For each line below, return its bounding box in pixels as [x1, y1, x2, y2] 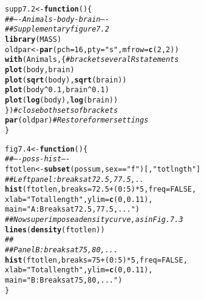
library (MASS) [5, 35, 62, 44]
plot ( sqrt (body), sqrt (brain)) [5, 75, 127, 84]
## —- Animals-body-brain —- [5, 15, 109, 24]
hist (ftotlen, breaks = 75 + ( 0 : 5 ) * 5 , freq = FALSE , [5, 255, 188, 264]
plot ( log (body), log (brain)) [5, 95, 118, 104]
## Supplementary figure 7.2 [5, 25, 109, 34]
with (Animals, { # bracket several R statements [5, 55, 179, 64]
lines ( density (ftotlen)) [5, 225, 105, 234]
